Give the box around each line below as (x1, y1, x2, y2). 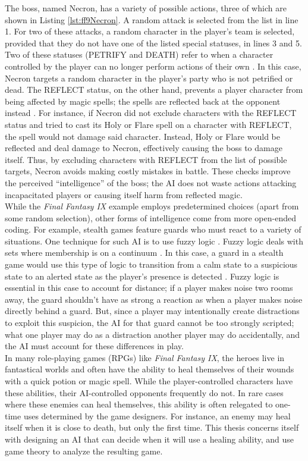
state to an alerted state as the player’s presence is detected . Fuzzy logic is (5, 269, 279, 282)
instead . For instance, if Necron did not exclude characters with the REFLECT (5, 106, 297, 119)
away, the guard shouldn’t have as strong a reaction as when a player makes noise (5, 293, 303, 305)
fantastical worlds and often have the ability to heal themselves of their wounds (5, 363, 294, 375)
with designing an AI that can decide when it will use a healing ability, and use (5, 432, 294, 445)
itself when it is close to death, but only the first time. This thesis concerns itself (5, 421, 299, 434)
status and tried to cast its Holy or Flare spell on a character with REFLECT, (5, 118, 292, 130)
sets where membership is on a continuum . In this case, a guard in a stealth (5, 246, 284, 259)
